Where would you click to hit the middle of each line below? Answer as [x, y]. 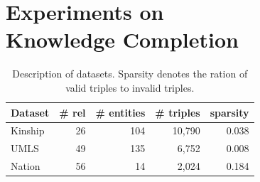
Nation [26, 166]
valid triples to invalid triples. [130, 87]
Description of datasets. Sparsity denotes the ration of [130, 74]
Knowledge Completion [122, 39]
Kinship [28, 130]
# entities [120, 112]
